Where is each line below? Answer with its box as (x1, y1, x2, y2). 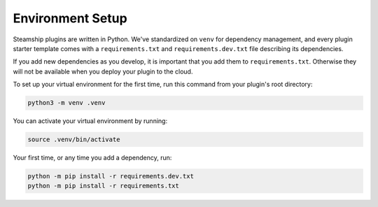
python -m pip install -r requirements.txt (27, 182, 180, 190)
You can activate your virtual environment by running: (13, 117, 168, 125)
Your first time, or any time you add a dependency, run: (13, 154, 172, 162)
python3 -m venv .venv (27, 99, 106, 107)
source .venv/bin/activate (27, 136, 120, 143)
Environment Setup (13, 10, 127, 26)
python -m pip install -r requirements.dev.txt (27, 172, 194, 180)
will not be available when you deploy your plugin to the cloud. (13, 67, 193, 76)
